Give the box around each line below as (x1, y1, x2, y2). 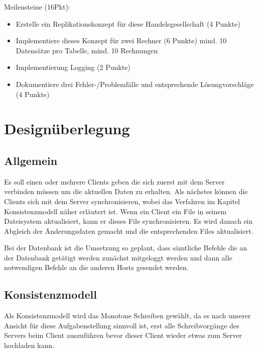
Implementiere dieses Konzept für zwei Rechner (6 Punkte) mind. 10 (16, 35, 227, 46)
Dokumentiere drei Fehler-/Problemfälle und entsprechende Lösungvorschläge (16, 78, 254, 89)
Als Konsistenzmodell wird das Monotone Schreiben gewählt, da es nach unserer (4, 310, 251, 321)
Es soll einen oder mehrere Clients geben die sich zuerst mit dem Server (4, 176, 225, 187)
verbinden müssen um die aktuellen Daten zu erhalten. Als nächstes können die (4, 186, 248, 197)
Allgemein (4, 152, 58, 168)
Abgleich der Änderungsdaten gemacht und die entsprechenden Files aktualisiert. (4, 225, 253, 236)
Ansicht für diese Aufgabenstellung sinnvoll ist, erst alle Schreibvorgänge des (4, 320, 239, 330)
